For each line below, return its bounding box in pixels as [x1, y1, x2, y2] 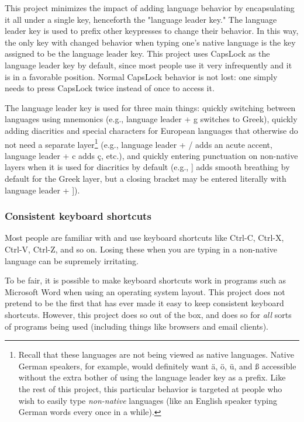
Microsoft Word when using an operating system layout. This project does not [5, 285, 285, 298]
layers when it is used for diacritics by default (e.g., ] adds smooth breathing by [5, 161, 290, 173]
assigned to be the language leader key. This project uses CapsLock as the [5, 47, 270, 60]
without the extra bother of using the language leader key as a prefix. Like [18, 371, 286, 383]
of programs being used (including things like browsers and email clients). [5, 320, 268, 332]
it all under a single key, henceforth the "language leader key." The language [5, 13, 277, 25]
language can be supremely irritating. [5, 254, 139, 267]
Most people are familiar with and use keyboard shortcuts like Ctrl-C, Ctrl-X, [5, 231, 284, 244]
